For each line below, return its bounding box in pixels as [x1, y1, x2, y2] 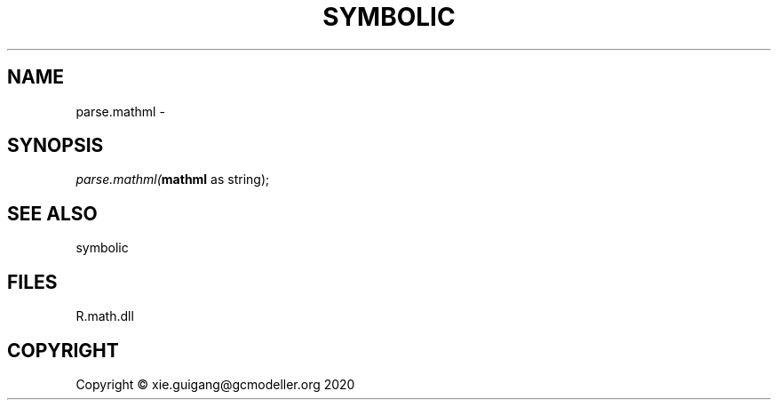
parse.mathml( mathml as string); [75, 172, 270, 188]
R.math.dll [75, 308, 134, 324]
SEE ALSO [7, 202, 98, 225]
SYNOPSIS [7, 134, 104, 157]
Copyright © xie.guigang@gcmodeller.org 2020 [75, 376, 355, 392]
